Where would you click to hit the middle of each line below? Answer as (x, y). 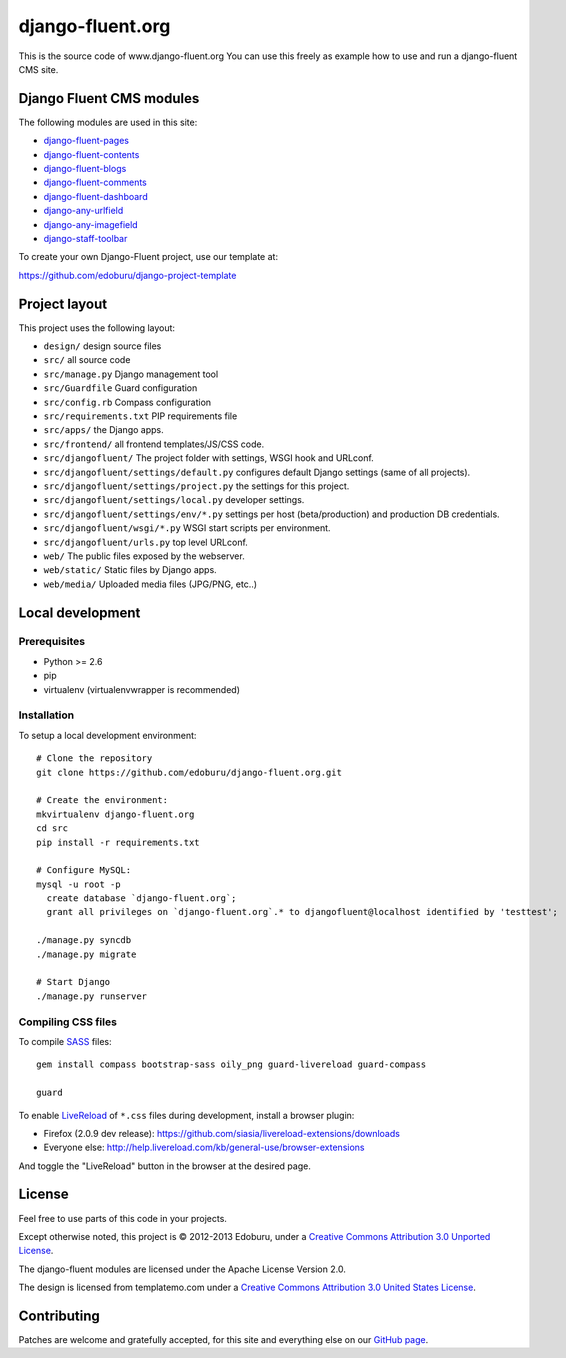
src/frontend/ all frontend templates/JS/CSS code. (154, 444)
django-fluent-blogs (85, 169)
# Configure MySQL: (84, 870)
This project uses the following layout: (96, 327)
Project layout (63, 303)
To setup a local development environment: (107, 735)
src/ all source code (87, 360)
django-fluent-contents (91, 154)
